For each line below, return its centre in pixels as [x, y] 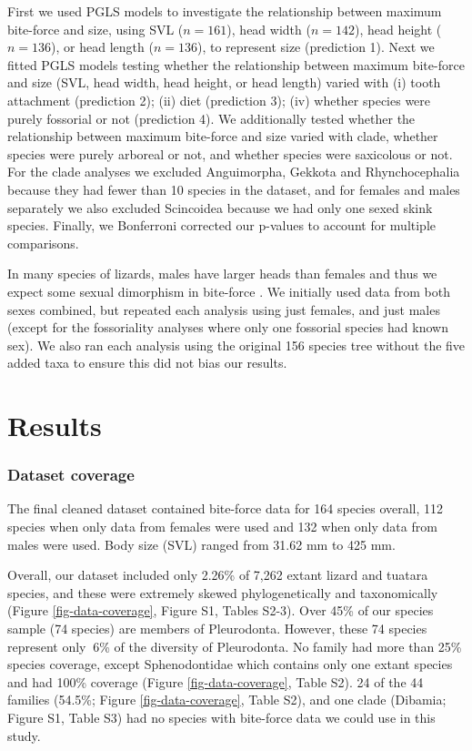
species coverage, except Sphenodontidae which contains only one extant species [230, 664]
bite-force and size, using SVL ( [95, 29]
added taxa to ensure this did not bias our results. [147, 363]
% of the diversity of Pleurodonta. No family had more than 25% [281, 646]
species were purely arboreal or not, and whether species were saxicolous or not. [230, 153]
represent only [47, 646]
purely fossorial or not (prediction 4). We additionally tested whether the [211, 118]
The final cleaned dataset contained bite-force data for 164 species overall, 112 [226, 508]
